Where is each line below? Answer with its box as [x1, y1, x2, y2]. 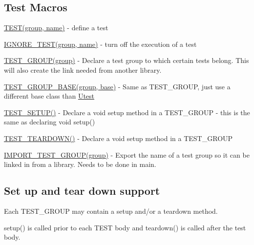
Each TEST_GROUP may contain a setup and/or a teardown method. [4, 205, 218, 216]
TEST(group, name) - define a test [4, 22, 108, 33]
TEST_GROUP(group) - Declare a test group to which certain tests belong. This [4, 55, 249, 65]
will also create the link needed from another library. [4, 64, 162, 75]
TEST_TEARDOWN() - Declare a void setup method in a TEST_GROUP [4, 133, 233, 143]
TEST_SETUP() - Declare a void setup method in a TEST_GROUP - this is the [4, 107, 250, 117]
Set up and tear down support [4, 183, 160, 198]
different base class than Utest [4, 91, 95, 101]
